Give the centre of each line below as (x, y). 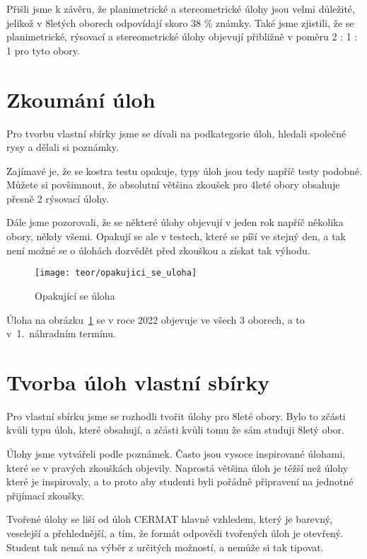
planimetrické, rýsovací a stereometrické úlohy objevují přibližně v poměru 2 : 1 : (182, 36)
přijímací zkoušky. (45, 495)
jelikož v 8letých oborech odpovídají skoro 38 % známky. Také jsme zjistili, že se (180, 22)
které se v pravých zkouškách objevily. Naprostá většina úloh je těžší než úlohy (177, 467)
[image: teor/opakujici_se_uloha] (116, 273)
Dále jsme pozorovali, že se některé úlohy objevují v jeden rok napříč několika (175, 222)
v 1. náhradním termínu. (61, 333)
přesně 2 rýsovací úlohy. (58, 198)
